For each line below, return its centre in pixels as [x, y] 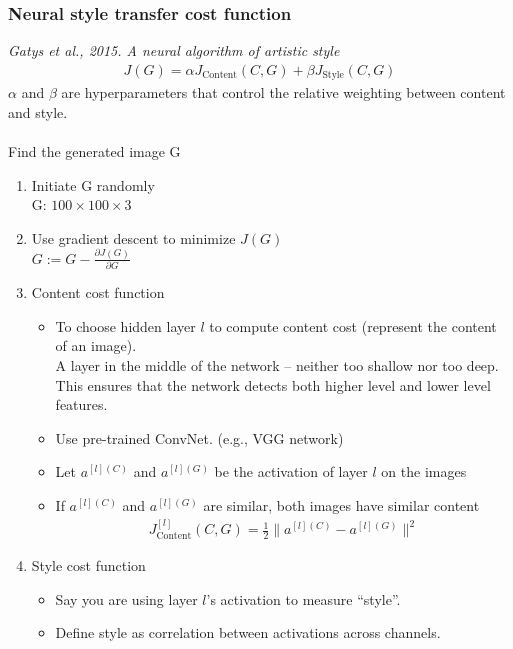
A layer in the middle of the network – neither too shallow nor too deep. [277, 364]
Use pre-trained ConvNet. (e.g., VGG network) [199, 437]
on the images [424, 471]
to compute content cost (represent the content [353, 325]
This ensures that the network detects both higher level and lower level [273, 384]
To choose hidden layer [125, 325]
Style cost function [88, 565]
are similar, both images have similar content [341, 504]
